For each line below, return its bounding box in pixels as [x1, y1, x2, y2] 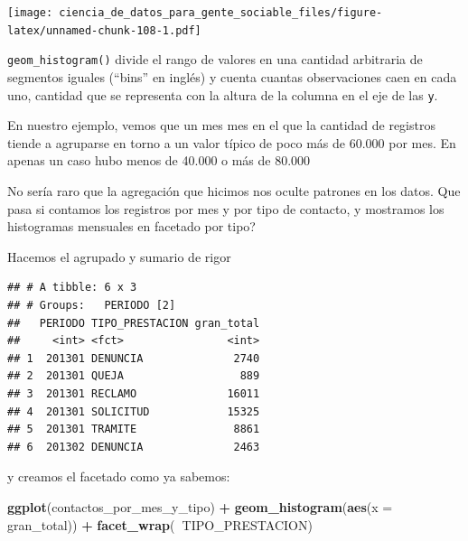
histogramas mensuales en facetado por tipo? [7, 217, 256, 236]
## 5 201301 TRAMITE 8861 [7, 423, 260, 436]
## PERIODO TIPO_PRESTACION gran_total [7, 316, 260, 330]
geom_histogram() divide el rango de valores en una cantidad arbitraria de [7, 50, 423, 69]
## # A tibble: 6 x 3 [7, 281, 137, 294]
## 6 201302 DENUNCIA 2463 [7, 440, 260, 453]
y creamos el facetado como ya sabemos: [7, 467, 230, 486]
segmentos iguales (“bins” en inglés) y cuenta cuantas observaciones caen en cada [7, 67, 457, 86]
